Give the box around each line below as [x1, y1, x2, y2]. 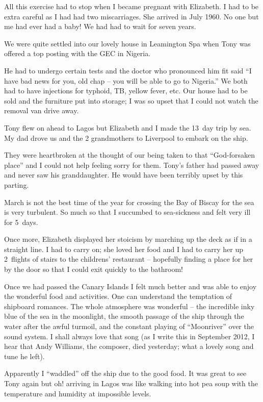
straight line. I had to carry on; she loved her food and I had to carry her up [4, 243, 244, 254]
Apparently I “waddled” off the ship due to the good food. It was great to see [4, 368, 247, 379]
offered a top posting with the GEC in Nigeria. [4, 48, 151, 59]
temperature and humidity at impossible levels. [4, 388, 151, 398]
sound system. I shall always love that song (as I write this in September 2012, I [4, 331, 255, 341]
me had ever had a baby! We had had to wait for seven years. [4, 21, 196, 32]
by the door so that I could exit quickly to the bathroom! [4, 264, 183, 274]
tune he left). [4, 350, 45, 361]
